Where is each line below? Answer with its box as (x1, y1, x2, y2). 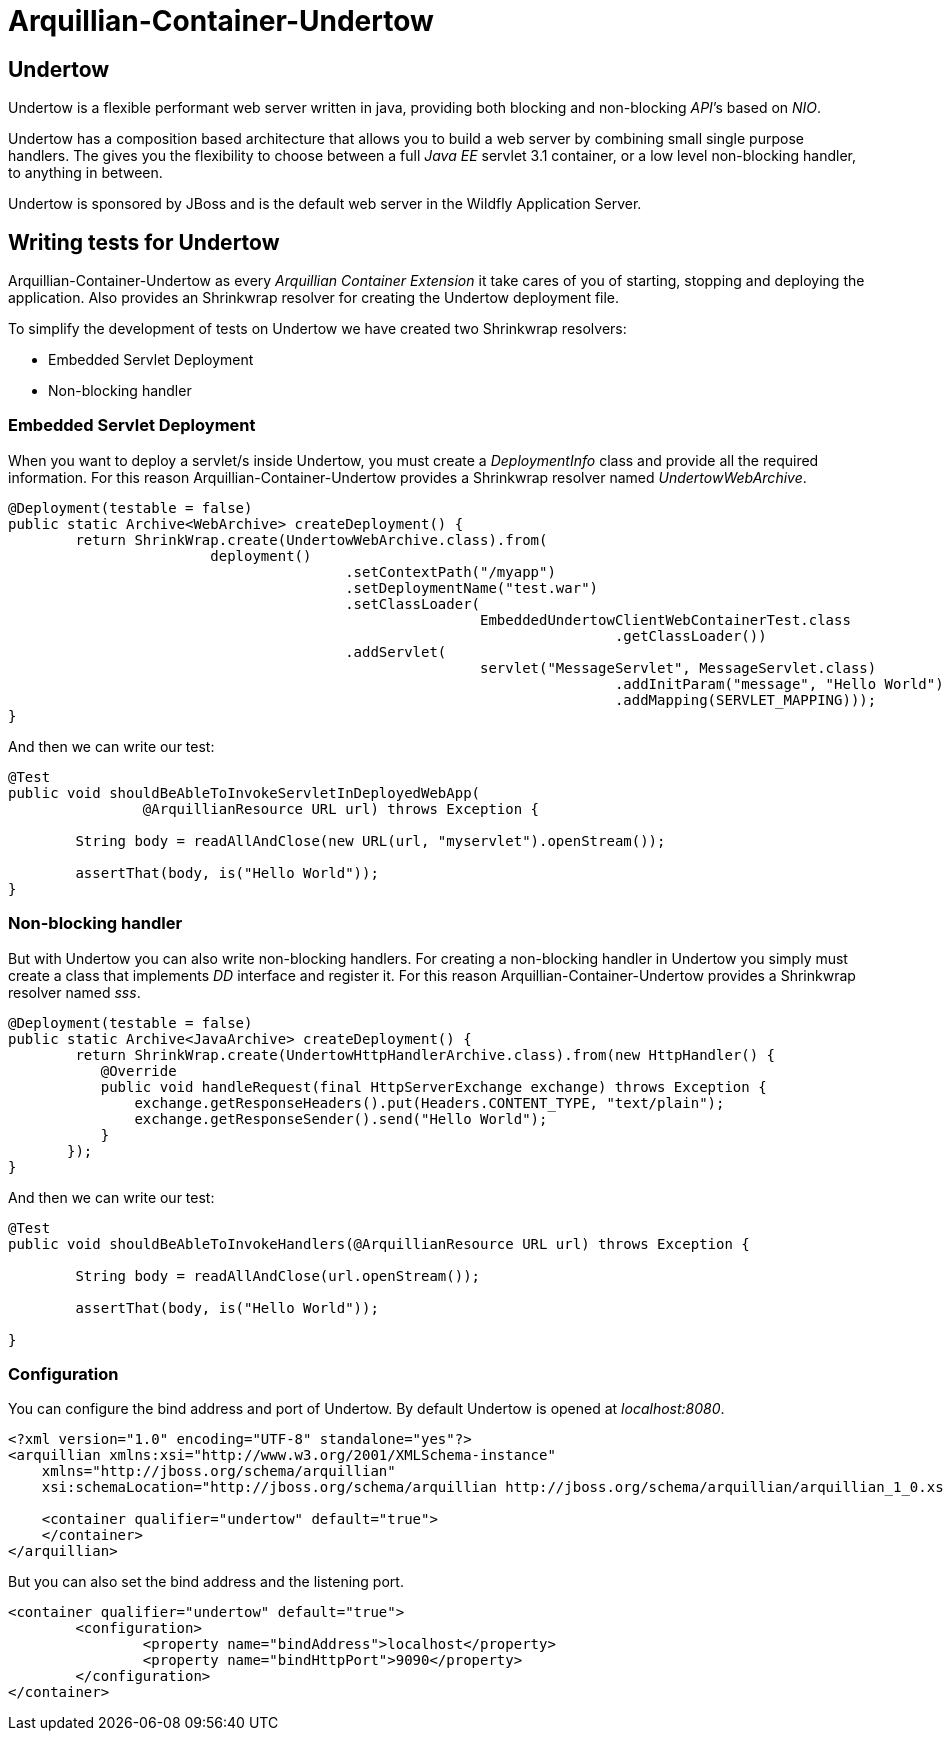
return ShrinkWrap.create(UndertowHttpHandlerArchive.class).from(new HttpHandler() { (75, 1046, 776, 1063)
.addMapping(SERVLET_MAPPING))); (614, 691, 877, 708)
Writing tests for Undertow (8, 229, 280, 255)
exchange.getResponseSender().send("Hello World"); (134, 1110, 548, 1127)
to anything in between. (8, 164, 163, 182)
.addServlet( (345, 643, 447, 660)
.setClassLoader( (345, 595, 481, 612)
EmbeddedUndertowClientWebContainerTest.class (480, 611, 851, 628)
